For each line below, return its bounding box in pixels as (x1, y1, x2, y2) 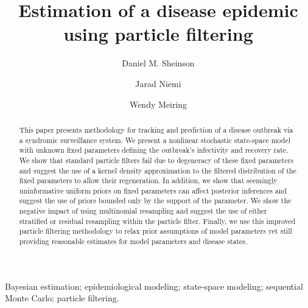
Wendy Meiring (129, 97, 187, 110)
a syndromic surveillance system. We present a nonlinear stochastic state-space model (19, 135, 291, 145)
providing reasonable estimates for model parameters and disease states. (19, 236, 248, 247)
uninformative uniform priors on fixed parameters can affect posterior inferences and (19, 185, 287, 195)
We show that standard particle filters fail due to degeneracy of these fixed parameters (19, 155, 293, 165)
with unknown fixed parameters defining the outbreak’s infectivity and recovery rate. (19, 145, 289, 155)
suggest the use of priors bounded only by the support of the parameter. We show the (19, 195, 292, 206)
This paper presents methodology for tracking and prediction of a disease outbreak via (19, 124, 293, 135)
